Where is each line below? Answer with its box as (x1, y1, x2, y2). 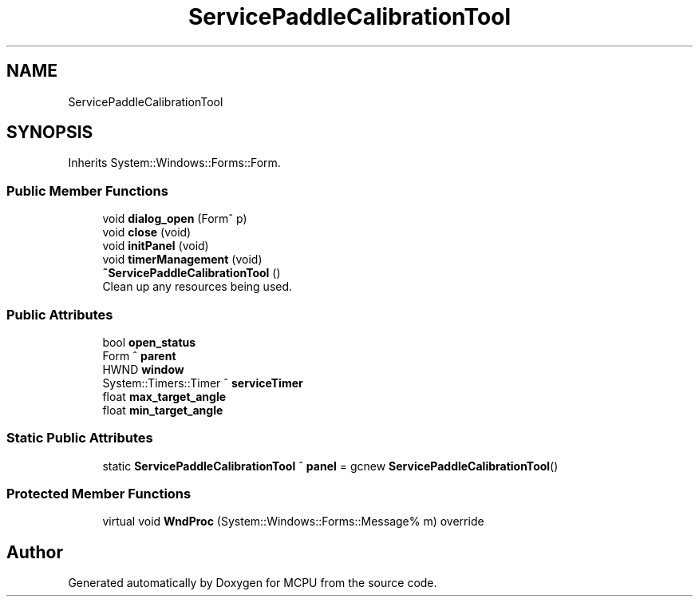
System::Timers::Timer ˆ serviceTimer (102, 375, 303, 390)
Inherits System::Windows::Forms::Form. (68, 156, 281, 170)
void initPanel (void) (102, 239, 209, 253)
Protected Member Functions (6, 486, 192, 502)
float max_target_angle (102, 389, 227, 403)
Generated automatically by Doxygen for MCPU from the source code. (68, 576, 437, 590)
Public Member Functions (6, 182, 168, 199)
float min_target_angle (102, 403, 223, 417)
